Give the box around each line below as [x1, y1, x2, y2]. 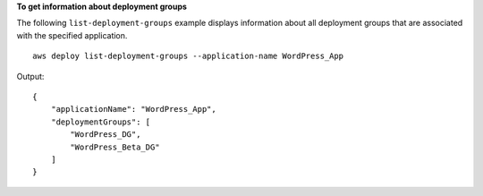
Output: [16, 71, 45, 81]
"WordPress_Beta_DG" [70, 141, 160, 152]
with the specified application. [16, 30, 128, 40]
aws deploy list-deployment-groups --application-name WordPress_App [32, 51, 344, 62]
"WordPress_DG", [70, 130, 141, 140]
